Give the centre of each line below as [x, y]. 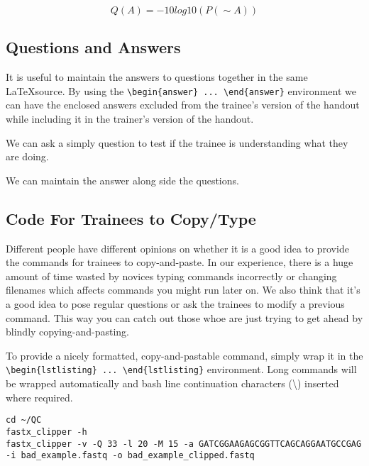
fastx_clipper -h [46, 432]
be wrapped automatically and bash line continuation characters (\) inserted [172, 383]
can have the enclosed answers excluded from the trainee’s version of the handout [183, 105]
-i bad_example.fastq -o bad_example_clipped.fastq [130, 456]
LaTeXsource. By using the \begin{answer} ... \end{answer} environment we [181, 90]
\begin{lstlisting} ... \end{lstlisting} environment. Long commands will [181, 369]
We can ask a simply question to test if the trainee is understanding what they [177, 142]
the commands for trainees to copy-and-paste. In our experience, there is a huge [180, 262]
